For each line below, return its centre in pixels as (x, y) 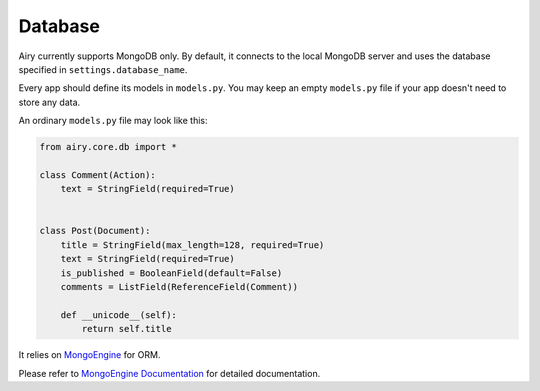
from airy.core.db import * (108, 147)
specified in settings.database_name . (103, 69)
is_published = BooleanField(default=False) (171, 273)
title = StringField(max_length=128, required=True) (192, 244)
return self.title (126, 329)
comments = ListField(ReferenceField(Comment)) (179, 286)
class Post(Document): (95, 231)
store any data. (49, 102)
